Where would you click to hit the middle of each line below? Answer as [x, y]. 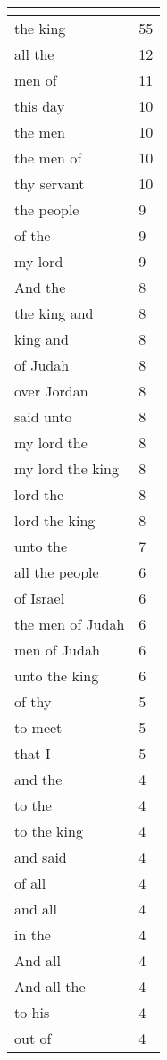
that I [33, 753]
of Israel [40, 598]
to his [32, 1012]
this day [40, 106]
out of [33, 1038]
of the [33, 235]
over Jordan [51, 391]
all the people [57, 572]
